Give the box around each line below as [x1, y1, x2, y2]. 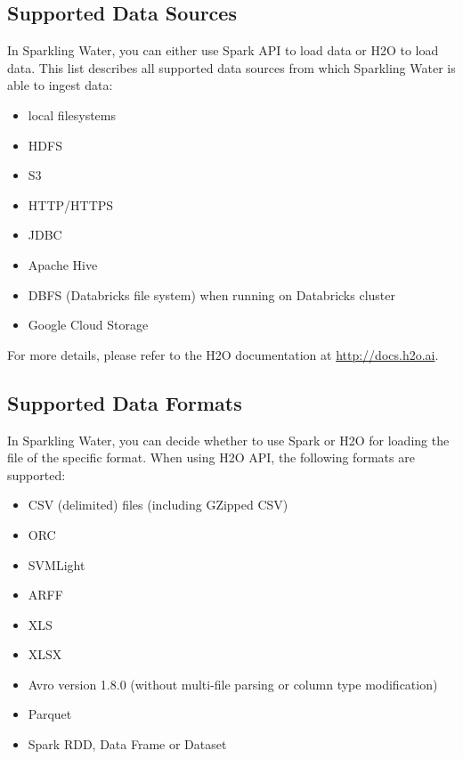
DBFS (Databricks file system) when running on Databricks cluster [28, 285, 395, 304]
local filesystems [28, 105, 117, 124]
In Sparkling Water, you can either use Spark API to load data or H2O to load [7, 41, 439, 60]
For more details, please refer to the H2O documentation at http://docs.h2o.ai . [7, 345, 439, 363]
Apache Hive [28, 255, 98, 273]
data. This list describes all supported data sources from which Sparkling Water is [7, 58, 456, 77]
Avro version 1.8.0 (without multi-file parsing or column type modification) [28, 674, 438, 693]
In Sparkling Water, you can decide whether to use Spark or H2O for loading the [7, 430, 450, 449]
